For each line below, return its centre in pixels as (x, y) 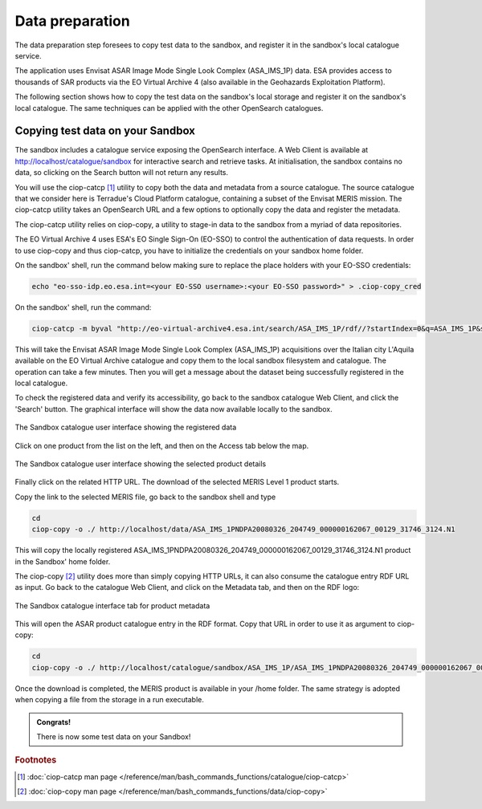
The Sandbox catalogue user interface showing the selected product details (141, 463)
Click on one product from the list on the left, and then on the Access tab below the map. (162, 445)
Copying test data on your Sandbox (105, 131)
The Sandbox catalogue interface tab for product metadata (112, 605)
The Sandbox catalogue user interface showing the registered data (126, 427)
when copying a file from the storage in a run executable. (109, 700)
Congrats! (54, 722)
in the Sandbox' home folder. (63, 561)
